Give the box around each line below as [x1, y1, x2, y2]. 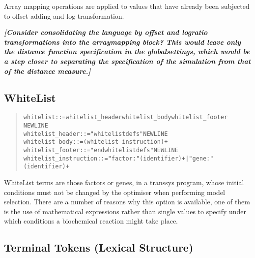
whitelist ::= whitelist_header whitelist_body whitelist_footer [23, 114, 228, 121]
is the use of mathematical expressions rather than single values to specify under [4, 206, 247, 216]
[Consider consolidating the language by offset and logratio [4, 27, 208, 37]
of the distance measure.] [4, 65, 91, 76]
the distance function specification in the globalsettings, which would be [4, 46, 250, 57]
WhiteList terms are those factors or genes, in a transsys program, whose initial [4, 177, 244, 187]
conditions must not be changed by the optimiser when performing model [4, 187, 225, 197]
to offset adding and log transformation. [4, 10, 124, 21]
